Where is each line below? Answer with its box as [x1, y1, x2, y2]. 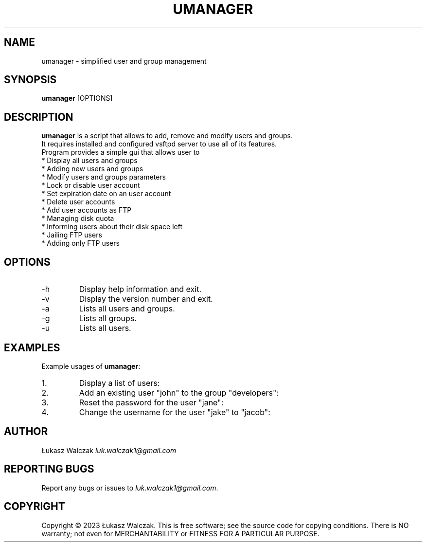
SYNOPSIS [4, 73, 57, 86]
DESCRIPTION [4, 110, 73, 123]
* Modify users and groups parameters [41, 173, 166, 182]
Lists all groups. [79, 313, 137, 324]
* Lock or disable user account [41, 181, 140, 190]
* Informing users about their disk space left [41, 222, 183, 231]
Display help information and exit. [79, 284, 201, 294]
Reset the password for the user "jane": [79, 397, 224, 407]
